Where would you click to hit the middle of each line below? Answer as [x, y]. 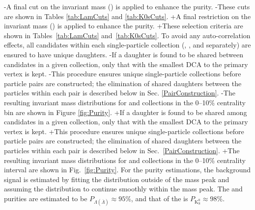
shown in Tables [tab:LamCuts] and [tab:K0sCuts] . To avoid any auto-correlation [127, 35]
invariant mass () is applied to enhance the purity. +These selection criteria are [124, 26]
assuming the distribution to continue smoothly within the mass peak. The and [123, 189]
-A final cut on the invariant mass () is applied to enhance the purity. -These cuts [127, 6]
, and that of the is [159, 198]
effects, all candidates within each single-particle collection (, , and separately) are [127, 45]
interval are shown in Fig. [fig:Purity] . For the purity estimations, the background [127, 170]
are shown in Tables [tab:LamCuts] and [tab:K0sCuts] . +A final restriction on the [127, 16]
